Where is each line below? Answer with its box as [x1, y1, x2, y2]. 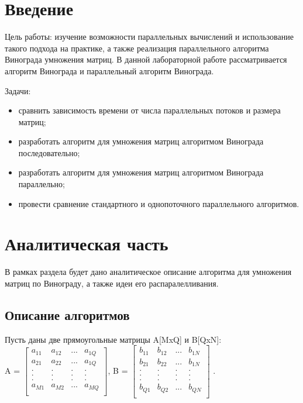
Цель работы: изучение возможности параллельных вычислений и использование [5, 30, 294, 43]
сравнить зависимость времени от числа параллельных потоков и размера [18, 104, 281, 116]
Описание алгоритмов [5, 305, 130, 323]
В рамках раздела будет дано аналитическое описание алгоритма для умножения [5, 266, 292, 278]
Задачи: [5, 84, 31, 97]
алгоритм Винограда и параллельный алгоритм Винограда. [5, 64, 214, 77]
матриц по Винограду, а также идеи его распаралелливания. [5, 277, 219, 289]
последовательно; [18, 146, 80, 159]
